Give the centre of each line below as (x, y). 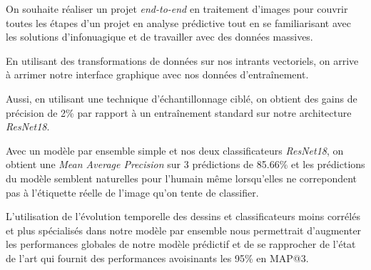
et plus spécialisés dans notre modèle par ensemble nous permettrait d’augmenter (184, 230)
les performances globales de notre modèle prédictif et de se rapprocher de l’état (181, 244)
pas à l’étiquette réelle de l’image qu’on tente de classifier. (132, 192)
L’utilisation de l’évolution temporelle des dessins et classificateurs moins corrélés (183, 216)
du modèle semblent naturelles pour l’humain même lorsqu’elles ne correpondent (182, 178)
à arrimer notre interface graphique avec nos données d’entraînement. (157, 74)
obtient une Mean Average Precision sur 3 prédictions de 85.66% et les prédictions (185, 164)
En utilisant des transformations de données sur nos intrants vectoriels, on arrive (182, 60)
